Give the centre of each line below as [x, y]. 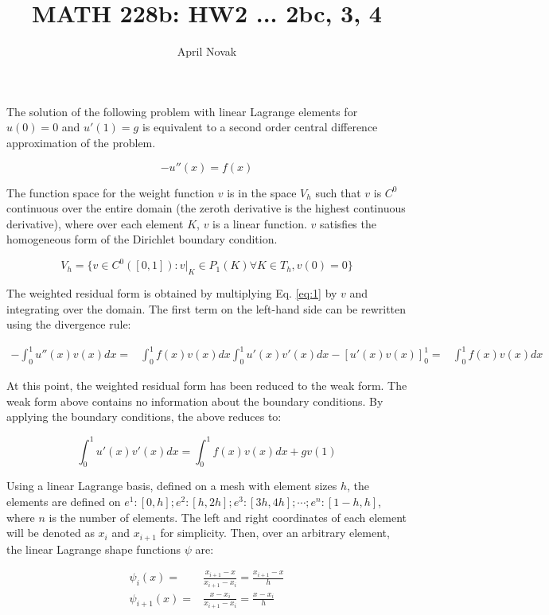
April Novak [207, 51]
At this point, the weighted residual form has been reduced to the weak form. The [207, 385]
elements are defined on [64, 501]
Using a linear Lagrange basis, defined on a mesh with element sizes [172, 486]
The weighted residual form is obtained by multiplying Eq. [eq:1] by [172, 293]
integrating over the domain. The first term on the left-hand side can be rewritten [206, 308]
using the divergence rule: [69, 324]
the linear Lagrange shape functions [94, 549]
